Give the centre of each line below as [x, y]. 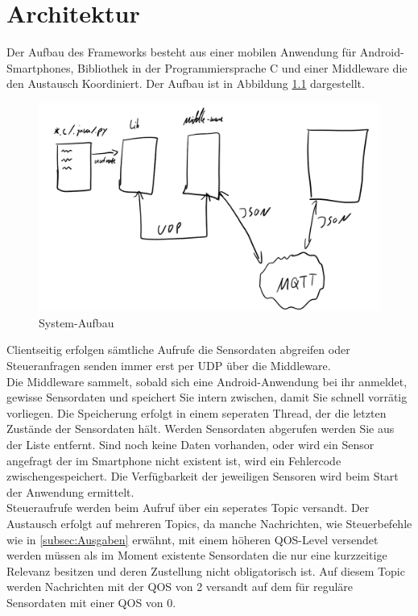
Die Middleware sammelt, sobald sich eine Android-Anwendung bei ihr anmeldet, [207, 381]
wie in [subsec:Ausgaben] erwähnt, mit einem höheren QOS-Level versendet [192, 539]
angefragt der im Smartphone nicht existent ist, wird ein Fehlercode [174, 460]
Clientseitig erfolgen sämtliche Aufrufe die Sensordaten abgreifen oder [178, 350]
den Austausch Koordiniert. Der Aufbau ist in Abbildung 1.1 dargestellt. [186, 83]
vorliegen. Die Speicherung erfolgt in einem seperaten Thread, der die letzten [197, 412]
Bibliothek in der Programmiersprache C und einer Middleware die [242, 67]
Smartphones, [40, 67]
